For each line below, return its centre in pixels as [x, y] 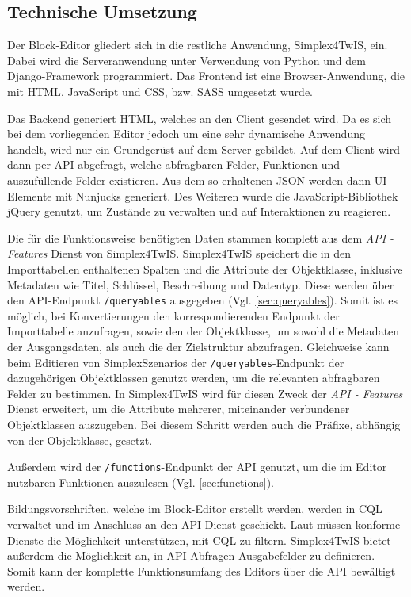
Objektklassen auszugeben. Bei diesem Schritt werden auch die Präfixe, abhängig [204, 424]
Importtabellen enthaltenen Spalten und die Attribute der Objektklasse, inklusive [205, 268]
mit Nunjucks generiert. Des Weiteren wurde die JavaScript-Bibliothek [227, 195]
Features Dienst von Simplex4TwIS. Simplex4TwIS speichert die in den [179, 253]
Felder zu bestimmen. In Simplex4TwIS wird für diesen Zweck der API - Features [205, 393]
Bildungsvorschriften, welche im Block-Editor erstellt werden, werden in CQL [195, 509]
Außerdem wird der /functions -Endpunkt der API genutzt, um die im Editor [197, 467]
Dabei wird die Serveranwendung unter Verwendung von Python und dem [186, 60]
